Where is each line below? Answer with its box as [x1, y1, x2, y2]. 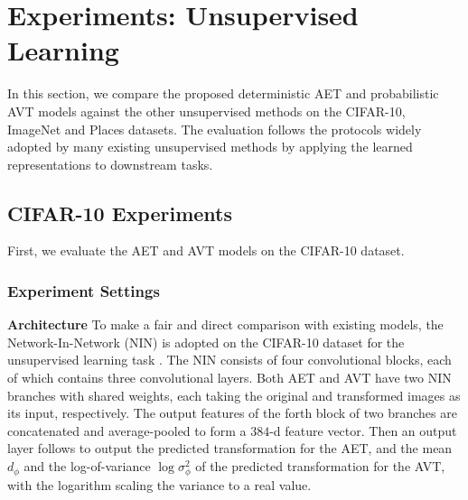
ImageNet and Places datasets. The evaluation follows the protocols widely [7, 119, 422, 138]
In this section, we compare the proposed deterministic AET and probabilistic [7, 84, 439, 103]
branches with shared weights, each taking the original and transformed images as [7, 385, 461, 404]
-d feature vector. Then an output [269, 421, 457, 440]
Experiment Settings [7, 280, 160, 301]
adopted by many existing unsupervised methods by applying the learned [7, 137, 413, 156]
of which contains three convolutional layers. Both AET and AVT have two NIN [7, 368, 452, 387]
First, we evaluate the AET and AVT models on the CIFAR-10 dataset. [7, 241, 405, 260]
